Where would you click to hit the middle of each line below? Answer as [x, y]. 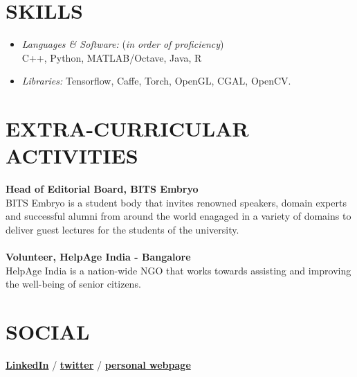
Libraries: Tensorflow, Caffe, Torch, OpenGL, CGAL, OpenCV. [156, 81]
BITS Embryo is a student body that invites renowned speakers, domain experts [176, 202]
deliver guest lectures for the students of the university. [122, 229]
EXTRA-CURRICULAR [127, 129]
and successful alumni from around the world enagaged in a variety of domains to [178, 216]
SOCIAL [48, 332]
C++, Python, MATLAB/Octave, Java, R [112, 57]
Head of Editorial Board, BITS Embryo [102, 189]
